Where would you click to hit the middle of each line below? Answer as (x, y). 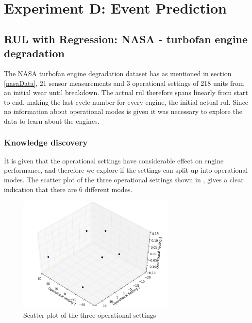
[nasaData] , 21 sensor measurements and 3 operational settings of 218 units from (124, 83)
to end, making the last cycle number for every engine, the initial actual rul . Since (126, 102)
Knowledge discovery (46, 142)
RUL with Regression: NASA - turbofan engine (126, 39)
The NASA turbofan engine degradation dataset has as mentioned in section (118, 73)
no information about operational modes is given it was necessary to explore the (123, 111)
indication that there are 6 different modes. (68, 189)
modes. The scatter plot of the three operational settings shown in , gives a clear (124, 179)
